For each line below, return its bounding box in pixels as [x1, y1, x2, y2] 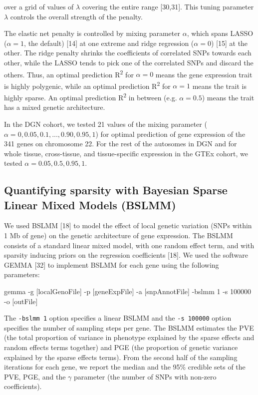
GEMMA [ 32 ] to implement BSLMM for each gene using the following [4, 259, 219, 270]
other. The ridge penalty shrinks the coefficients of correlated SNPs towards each [4, 47, 252, 58]
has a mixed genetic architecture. [4, 102, 105, 112]
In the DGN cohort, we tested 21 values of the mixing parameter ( [4, 118, 207, 129]
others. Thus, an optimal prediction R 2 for [4, 67, 134, 79]
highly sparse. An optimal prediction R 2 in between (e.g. [4, 91, 177, 102]
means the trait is [192, 80, 247, 91]
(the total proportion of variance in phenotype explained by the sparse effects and [4, 332, 255, 343]
